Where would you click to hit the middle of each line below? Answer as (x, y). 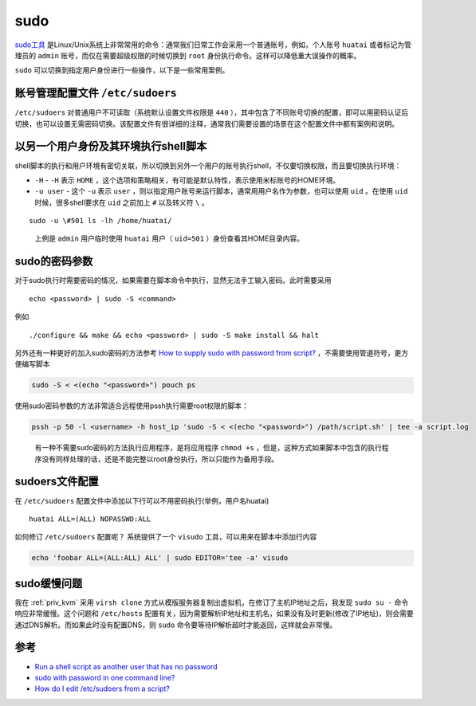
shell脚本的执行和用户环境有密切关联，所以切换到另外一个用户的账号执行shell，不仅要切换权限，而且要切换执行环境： (208, 165)
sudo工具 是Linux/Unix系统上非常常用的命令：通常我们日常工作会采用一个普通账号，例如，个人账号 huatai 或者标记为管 (213, 45)
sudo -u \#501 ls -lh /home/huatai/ (100, 221)
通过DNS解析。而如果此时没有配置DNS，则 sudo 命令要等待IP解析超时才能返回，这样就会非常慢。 (176, 625)
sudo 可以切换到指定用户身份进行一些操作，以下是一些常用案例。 (122, 70)
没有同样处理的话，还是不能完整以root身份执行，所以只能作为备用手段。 (160, 459)
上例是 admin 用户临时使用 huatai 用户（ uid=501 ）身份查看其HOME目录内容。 (169, 238)
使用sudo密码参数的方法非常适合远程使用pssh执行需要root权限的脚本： (132, 406)
